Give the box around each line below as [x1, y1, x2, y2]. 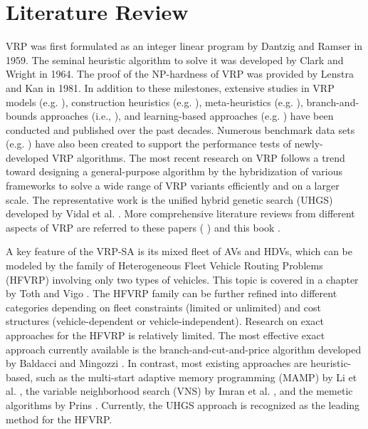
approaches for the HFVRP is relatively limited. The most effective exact [6, 328, 325, 342]
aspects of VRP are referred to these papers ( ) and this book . [6, 219, 280, 234]
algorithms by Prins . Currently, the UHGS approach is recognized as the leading [6, 397, 360, 412]
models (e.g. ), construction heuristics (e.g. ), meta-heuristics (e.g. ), [6, 94, 303, 109]
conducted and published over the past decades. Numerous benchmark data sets [6, 122, 355, 137]
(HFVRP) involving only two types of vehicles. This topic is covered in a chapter [6, 272, 359, 286]
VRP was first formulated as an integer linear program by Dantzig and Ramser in [6, 38, 363, 53]
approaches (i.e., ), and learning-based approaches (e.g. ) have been [40, 108, 334, 123]
